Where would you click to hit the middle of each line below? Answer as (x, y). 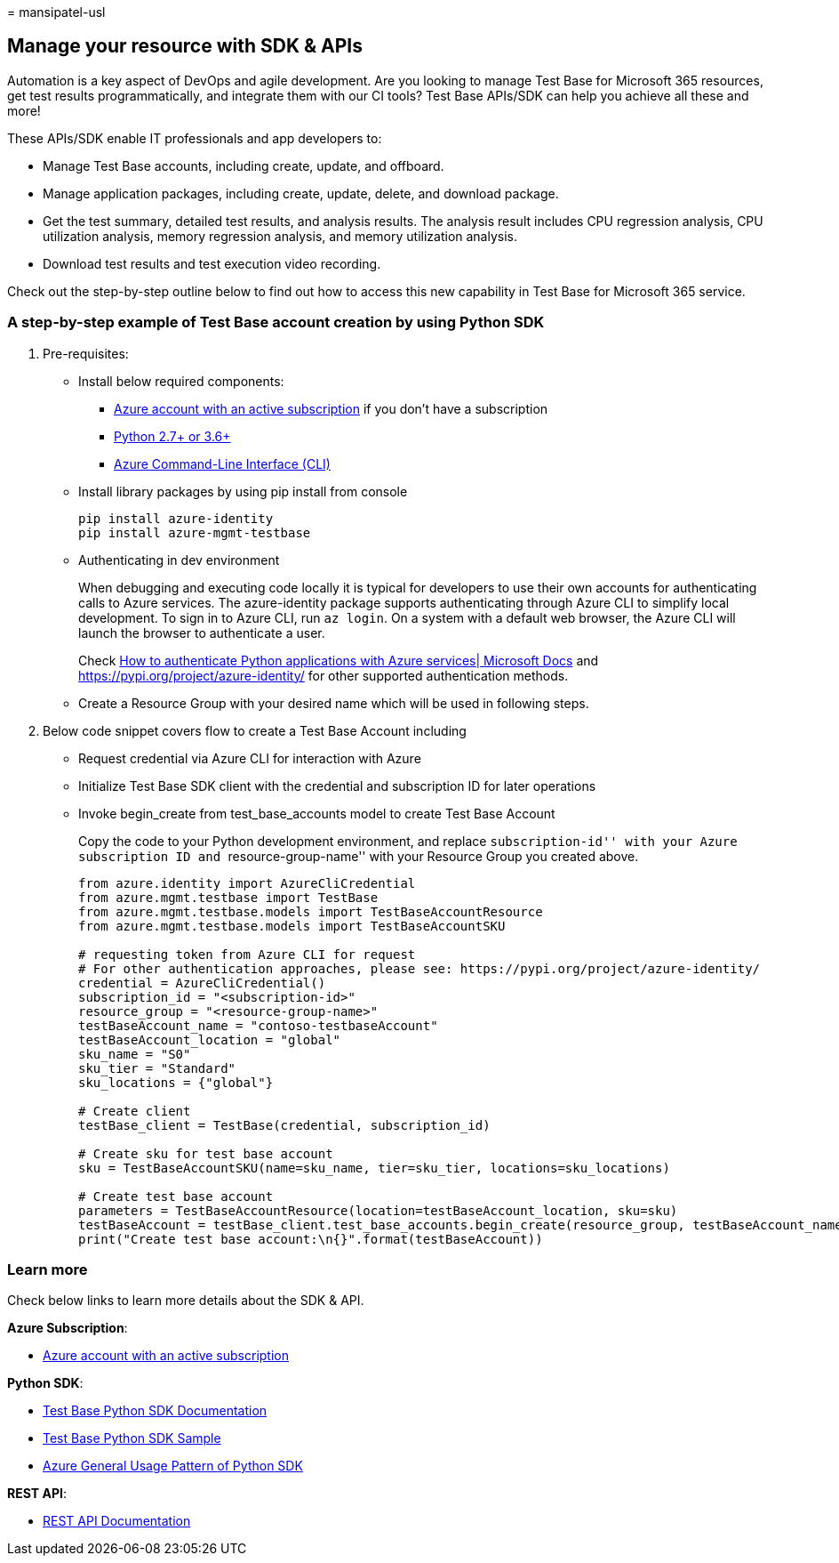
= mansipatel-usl (56, 12)
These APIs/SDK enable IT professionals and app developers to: (195, 138)
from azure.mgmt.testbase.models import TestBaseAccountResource (311, 911)
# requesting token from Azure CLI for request (247, 954)
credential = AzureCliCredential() (202, 983)
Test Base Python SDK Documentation (155, 1411)
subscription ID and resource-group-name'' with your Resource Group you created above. (359, 856)
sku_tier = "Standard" (157, 1068)
